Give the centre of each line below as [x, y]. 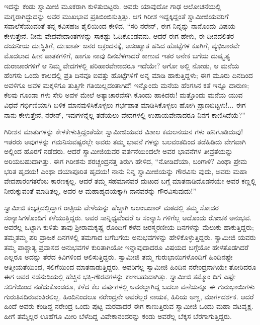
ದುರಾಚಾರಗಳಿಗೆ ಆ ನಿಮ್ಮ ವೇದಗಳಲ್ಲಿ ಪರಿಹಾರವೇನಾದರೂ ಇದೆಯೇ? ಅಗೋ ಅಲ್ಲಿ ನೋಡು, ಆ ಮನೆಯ [122, 65]
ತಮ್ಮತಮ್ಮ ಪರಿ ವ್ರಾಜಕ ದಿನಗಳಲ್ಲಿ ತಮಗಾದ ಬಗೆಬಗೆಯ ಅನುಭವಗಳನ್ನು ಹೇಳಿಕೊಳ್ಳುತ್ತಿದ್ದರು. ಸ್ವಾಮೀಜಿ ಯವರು [130, 237]
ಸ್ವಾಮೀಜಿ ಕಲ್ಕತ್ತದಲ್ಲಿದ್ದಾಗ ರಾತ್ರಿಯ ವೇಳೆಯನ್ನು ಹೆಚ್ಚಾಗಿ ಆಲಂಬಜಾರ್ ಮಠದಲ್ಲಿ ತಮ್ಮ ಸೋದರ [112, 208]
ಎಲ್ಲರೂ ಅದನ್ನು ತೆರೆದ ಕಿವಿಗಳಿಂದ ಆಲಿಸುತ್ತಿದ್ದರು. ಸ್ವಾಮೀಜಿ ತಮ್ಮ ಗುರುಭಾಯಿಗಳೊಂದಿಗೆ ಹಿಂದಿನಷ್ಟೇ [118, 257]
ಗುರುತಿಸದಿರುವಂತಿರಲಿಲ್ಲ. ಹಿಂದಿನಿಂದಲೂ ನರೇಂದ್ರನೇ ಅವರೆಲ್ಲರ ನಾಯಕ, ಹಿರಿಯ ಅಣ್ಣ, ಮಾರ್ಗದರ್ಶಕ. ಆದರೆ [129, 296]
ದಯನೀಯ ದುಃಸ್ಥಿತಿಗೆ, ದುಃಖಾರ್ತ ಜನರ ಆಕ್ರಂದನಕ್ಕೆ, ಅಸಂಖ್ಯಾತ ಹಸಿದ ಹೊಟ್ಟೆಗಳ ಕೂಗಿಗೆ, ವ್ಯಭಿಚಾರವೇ [122, 46]
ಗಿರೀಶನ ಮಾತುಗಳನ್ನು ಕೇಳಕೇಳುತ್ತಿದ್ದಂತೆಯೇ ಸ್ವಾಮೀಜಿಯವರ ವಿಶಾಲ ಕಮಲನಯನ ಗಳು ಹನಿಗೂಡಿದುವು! [124, 132]
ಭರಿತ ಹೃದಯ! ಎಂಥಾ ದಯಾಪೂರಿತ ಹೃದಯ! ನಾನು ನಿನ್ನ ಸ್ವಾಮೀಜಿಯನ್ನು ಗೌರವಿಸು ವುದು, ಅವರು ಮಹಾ [126, 171]
